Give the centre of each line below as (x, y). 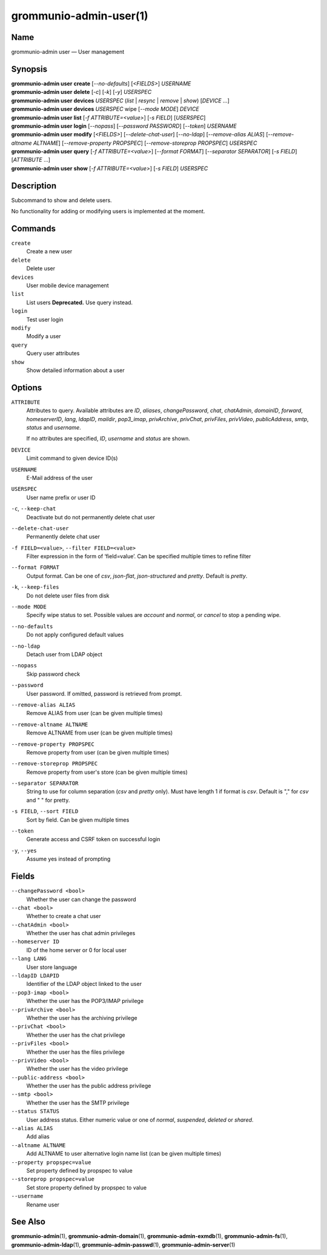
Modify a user (44, 336)
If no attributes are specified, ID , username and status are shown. (108, 439)
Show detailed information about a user (76, 370)
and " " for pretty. (48, 800)
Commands (34, 228)
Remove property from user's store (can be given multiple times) (107, 772)
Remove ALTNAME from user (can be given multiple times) (100, 733)
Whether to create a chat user (64, 916)
